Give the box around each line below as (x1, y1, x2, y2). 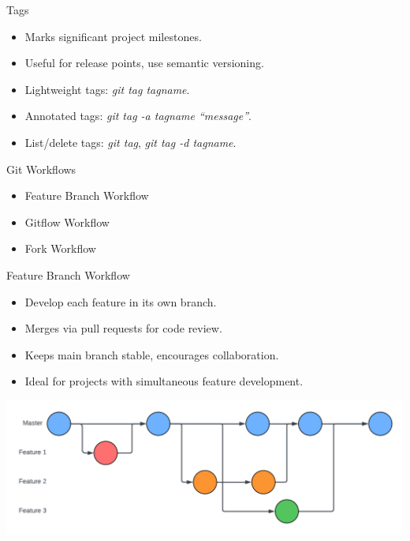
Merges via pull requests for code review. (24, 320, 222, 336)
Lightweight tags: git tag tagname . (24, 81, 190, 97)
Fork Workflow (24, 240, 96, 257)
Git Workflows (6, 160, 76, 177)
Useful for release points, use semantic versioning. (24, 54, 264, 71)
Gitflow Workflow (24, 213, 110, 230)
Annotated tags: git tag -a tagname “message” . (24, 107, 252, 124)
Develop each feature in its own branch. (24, 293, 217, 310)
